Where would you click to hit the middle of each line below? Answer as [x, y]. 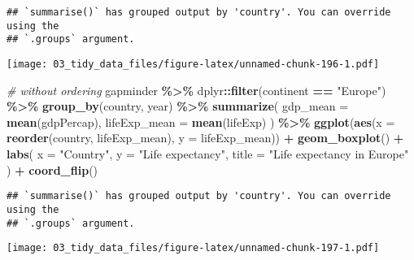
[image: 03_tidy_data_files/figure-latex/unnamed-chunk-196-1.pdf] [193, 64]
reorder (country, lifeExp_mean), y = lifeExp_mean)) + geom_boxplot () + [205, 138]
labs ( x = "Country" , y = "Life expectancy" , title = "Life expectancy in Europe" [208, 154]
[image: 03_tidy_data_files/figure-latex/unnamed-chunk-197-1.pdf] [193, 248]
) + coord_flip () [52, 169]
